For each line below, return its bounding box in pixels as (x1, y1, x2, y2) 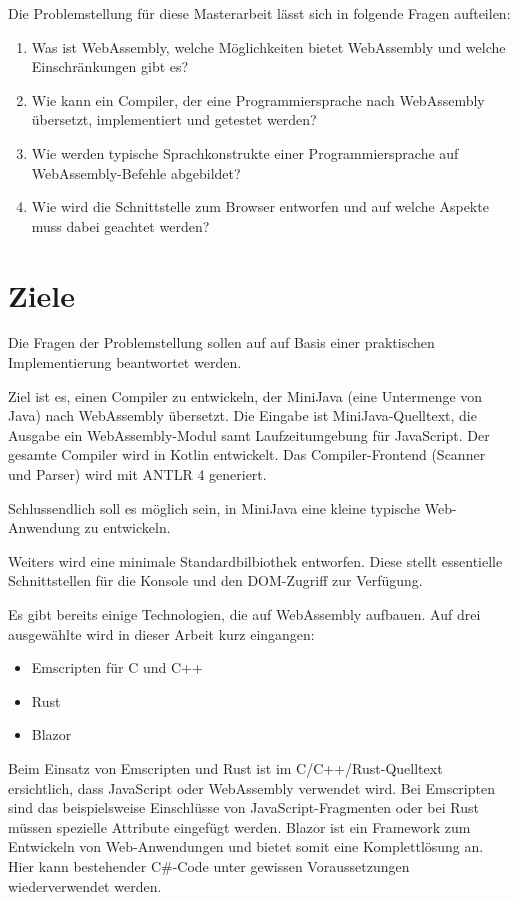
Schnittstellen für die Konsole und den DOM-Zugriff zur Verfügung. (8, 570, 423, 591)
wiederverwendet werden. (8, 875, 162, 896)
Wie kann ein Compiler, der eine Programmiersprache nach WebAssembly (31, 89, 485, 110)
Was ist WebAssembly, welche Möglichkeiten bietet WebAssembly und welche (31, 36, 506, 57)
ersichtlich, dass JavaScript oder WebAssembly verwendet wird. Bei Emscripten (8, 777, 495, 798)
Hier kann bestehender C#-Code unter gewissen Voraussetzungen (8, 855, 410, 876)
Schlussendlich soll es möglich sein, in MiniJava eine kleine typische (8, 497, 421, 518)
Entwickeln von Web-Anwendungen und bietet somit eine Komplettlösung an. (8, 836, 484, 857)
